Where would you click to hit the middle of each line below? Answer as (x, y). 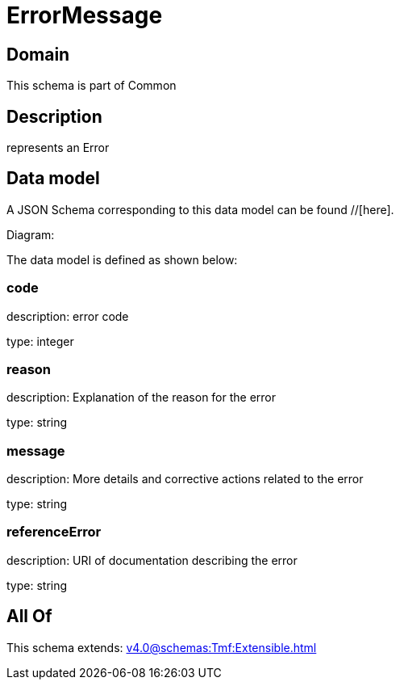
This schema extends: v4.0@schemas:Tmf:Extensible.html (162, 647)
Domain (38, 54)
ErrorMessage (85, 15)
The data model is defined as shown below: (122, 259)
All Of (29, 617)
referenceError (54, 532)
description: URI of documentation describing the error (152, 560)
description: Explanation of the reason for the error (142, 398)
